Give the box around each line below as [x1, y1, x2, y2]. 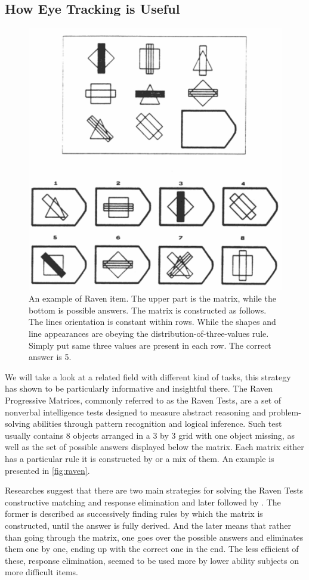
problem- [268, 405, 301, 418]
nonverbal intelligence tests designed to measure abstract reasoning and [5, 405, 266, 418]
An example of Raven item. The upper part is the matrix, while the [29, 292, 276, 305]
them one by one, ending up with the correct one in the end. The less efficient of [5, 542, 299, 555]
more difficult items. [5, 566, 78, 578]
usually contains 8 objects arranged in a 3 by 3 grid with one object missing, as [5, 429, 295, 441]
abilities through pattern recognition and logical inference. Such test [33, 417, 282, 430]
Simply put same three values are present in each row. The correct [29, 339, 271, 351]
